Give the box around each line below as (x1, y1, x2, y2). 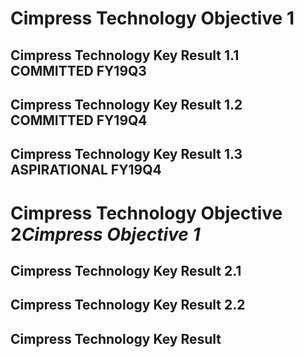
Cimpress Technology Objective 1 (10, 7, 295, 30)
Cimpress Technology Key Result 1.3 (10, 146, 243, 163)
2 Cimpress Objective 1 (10, 223, 201, 246)
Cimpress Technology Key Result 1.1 (10, 47, 240, 64)
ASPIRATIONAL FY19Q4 (10, 162, 162, 179)
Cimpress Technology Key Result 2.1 (10, 262, 242, 279)
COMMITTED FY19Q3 (10, 62, 147, 79)
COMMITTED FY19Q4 (10, 112, 148, 129)
